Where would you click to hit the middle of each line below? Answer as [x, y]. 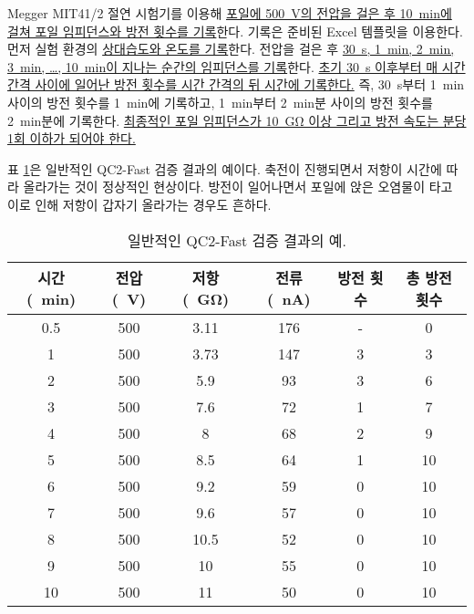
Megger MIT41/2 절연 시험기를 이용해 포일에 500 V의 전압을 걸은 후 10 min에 [230, 13]
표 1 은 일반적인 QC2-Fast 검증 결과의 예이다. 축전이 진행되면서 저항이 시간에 [225, 168]
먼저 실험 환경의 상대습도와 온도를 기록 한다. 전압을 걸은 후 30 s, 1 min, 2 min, [231, 49]
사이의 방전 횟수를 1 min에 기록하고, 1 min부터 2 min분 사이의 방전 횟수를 [220, 102]
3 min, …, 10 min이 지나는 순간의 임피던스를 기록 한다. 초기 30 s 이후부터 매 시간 [237, 66]
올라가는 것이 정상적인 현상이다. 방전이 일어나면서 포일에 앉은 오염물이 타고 [238, 187]
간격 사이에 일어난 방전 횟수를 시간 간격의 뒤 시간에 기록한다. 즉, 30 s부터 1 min [236, 84]
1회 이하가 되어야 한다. [72, 138]
